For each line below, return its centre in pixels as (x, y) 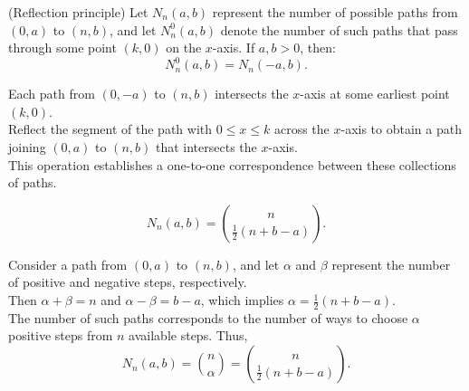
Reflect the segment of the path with (110, 129)
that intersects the (206, 147)
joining (27, 147)
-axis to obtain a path (401, 129)
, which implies (242, 300)
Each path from (52, 94)
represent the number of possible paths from (335, 12)
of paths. (33, 182)
